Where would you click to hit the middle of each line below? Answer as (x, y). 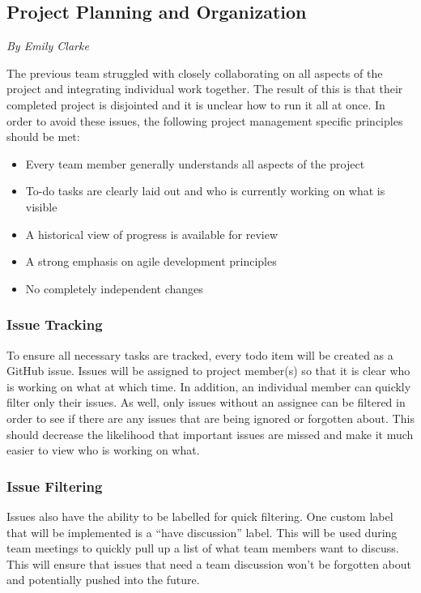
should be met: (43, 137)
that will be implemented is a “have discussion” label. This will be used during (202, 532)
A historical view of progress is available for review (152, 234)
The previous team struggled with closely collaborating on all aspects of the (195, 73)
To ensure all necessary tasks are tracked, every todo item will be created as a (200, 354)
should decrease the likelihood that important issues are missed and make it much (210, 434)
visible (41, 206)
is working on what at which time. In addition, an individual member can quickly (209, 386)
